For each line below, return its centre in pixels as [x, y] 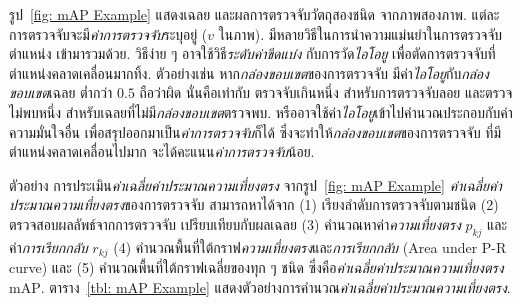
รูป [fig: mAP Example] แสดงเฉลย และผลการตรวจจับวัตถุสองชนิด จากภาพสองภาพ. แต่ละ [254, 14]
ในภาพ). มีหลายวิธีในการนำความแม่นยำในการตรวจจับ [360, 33]
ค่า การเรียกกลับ [48, 246]
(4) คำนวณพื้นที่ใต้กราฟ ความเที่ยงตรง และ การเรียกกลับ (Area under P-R [310, 246]
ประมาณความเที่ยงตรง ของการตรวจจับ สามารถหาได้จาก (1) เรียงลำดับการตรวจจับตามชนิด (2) [254, 204]
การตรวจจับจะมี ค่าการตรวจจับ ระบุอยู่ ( [108, 33]
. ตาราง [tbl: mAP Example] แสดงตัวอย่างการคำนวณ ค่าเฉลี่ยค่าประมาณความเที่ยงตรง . [275, 286]
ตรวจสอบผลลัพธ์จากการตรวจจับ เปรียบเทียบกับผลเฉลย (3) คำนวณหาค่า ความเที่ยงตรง [235, 223]
